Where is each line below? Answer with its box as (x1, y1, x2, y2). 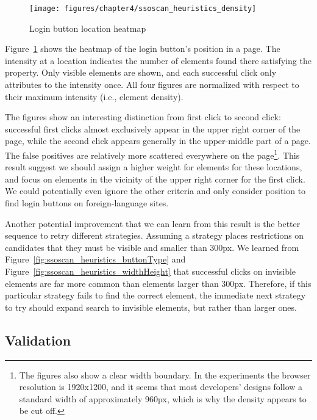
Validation (5, 330, 71, 349)
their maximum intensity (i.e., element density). (5, 90, 183, 103)
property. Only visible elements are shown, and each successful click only (5, 66, 277, 79)
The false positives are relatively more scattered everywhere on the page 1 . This (5, 147, 300, 161)
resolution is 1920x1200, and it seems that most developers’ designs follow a (19, 380, 303, 393)
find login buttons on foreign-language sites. (5, 197, 169, 209)
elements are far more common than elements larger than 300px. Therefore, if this (5, 277, 312, 289)
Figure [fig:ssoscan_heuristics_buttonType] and (5, 253, 186, 266)
